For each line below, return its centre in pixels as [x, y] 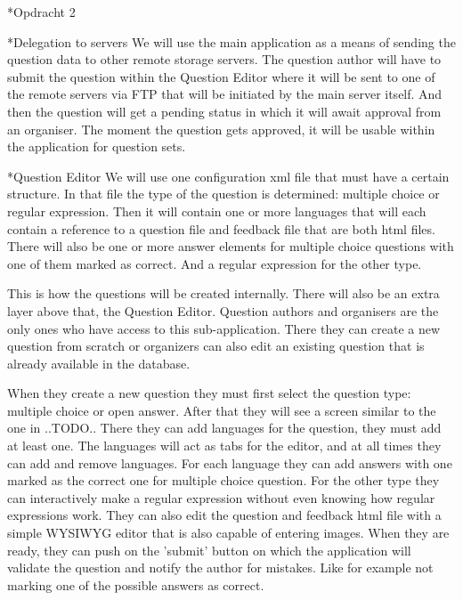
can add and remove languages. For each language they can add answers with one [230, 462]
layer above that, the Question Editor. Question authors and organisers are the [223, 310]
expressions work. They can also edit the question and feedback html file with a [224, 515]
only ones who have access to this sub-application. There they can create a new [224, 328]
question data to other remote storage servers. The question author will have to [224, 59]
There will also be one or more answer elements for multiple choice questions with [231, 246]
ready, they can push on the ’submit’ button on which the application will [209, 550]
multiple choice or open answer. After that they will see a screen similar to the [222, 410]
